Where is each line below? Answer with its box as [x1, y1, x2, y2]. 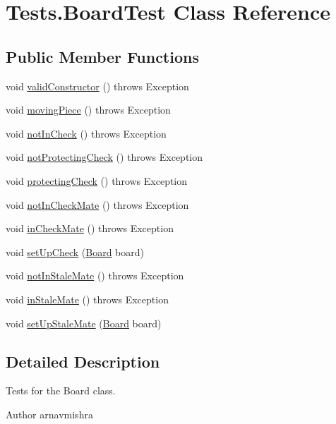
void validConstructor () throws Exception [6, 78, 189, 93]
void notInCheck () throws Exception [6, 126, 167, 140]
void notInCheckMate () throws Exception [6, 197, 189, 212]
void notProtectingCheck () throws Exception [6, 150, 203, 164]
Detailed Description [6, 350, 160, 372]
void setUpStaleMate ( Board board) [6, 315, 162, 330]
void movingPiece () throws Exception [6, 102, 171, 117]
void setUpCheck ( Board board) [6, 244, 144, 259]
